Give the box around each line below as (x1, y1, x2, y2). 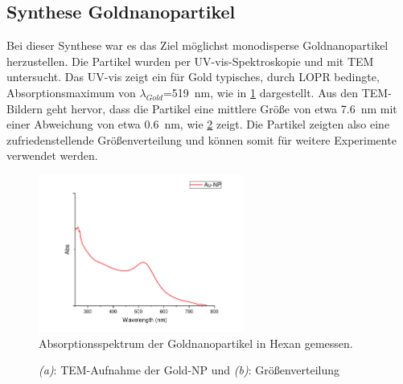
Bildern (6, 100, 43, 116)
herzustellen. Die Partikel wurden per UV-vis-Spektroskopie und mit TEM (6, 52, 374, 69)
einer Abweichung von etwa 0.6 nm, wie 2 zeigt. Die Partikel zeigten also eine (6, 116, 390, 133)
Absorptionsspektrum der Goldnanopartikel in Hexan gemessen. (39, 334, 353, 351)
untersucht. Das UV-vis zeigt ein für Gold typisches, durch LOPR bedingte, (6, 68, 380, 85)
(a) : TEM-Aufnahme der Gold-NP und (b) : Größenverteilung (39, 362, 340, 378)
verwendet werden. (6, 147, 98, 164)
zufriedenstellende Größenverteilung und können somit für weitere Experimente (6, 131, 397, 148)
